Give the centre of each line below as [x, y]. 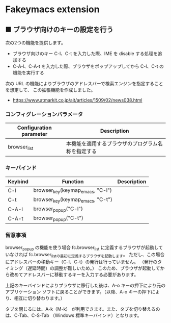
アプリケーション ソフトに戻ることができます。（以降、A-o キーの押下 [78, 292]
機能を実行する [28, 73]
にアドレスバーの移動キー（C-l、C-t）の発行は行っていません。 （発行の [81, 262]
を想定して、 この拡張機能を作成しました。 [50, 90]
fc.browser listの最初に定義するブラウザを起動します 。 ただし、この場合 [97, 255]
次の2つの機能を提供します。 [36, 43]
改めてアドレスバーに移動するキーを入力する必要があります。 [74, 275]
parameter [35, 134]
